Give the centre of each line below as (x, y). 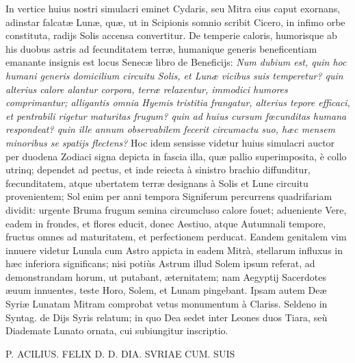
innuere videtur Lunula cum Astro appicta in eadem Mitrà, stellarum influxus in (174, 250)
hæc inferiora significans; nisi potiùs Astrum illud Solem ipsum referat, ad (160, 263)
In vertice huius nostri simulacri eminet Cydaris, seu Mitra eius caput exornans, (173, 8)
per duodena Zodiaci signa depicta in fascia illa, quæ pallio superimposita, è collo (176, 156)
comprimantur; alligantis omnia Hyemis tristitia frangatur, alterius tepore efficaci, (178, 102)
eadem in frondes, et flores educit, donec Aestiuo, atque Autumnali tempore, (166, 223)
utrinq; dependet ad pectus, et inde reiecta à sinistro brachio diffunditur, (158, 170)
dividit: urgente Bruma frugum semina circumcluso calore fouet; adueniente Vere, (176, 209)
